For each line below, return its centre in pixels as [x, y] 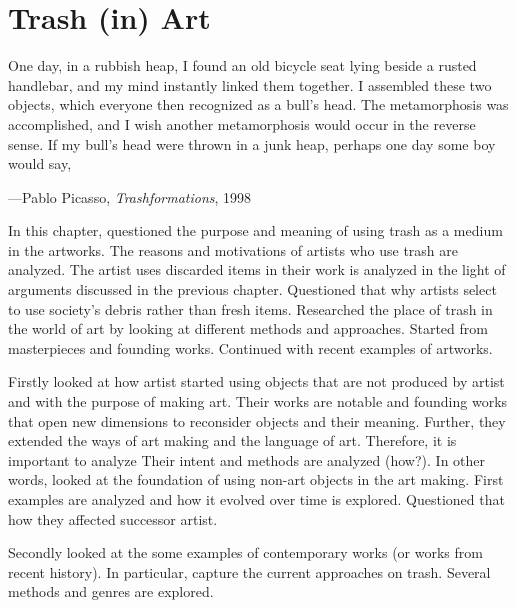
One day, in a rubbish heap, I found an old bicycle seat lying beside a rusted [242, 65]
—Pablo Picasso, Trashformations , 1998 [130, 196]
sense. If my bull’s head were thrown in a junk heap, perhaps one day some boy [252, 143]
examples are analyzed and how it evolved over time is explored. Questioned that [256, 499]
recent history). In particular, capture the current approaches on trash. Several [249, 571]
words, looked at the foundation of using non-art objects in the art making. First [256, 479]
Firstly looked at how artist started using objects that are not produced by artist [256, 381]
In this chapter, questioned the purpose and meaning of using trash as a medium [255, 230]
